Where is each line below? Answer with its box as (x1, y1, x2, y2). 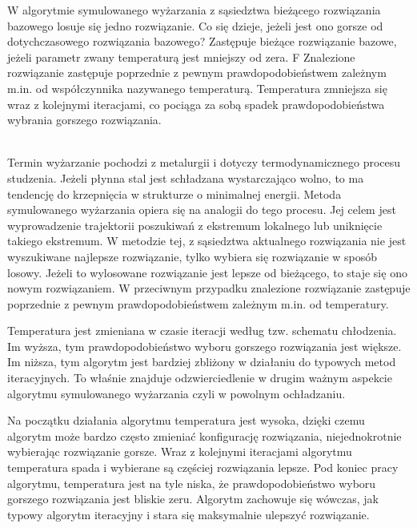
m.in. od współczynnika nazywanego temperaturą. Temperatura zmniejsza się (7, 79, 387, 96)
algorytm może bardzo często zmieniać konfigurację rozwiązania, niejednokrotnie (7, 427, 402, 444)
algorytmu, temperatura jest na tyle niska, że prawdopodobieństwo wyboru (7, 474, 376, 491)
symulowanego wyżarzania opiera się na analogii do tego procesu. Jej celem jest (7, 201, 396, 218)
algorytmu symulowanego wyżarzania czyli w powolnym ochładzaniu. (7, 385, 346, 401)
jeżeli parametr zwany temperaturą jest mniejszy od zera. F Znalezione (7, 48, 355, 65)
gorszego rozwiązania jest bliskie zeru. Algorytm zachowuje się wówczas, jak (7, 490, 379, 507)
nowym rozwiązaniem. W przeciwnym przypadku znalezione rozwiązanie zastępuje (7, 280, 411, 296)
